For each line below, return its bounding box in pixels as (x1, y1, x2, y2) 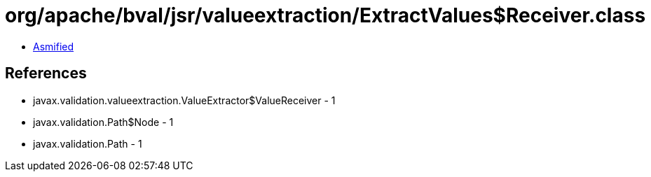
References (5, 64, 87, 83)
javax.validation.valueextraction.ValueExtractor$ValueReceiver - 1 (33, 94, 336, 106)
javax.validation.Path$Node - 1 (33, 115, 174, 128)
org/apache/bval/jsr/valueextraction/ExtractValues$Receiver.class (5, 3, 646, 27)
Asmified (33, 40, 74, 52)
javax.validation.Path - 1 (33, 137, 142, 150)
